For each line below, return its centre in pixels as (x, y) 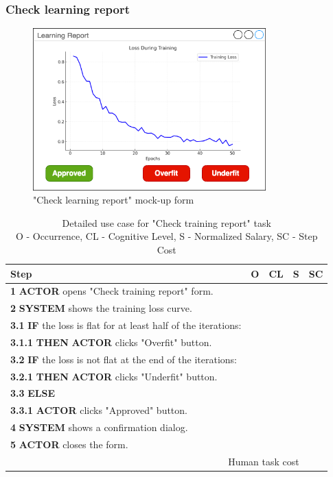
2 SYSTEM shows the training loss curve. (101, 308)
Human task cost (264, 461)
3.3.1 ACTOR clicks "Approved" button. (99, 410)
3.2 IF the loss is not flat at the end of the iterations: (124, 359)
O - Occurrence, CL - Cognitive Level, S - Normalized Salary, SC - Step (166, 236)
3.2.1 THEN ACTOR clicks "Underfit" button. (114, 376)
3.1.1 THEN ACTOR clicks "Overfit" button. (111, 342)
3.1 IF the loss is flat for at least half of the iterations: (126, 325)
